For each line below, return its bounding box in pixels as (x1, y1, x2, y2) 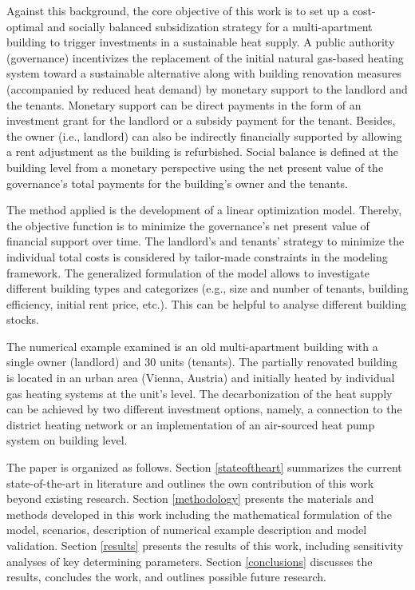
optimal (6, 18, 44, 34)
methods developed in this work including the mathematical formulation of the (6, 505, 392, 522)
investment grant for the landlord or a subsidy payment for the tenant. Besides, (6, 112, 396, 129)
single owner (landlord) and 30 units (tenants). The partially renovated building (6, 353, 398, 370)
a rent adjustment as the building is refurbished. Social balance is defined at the (6, 143, 398, 160)
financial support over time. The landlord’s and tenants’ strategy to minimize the (6, 233, 405, 249)
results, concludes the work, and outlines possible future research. (6, 568, 326, 585)
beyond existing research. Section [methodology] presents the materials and (6, 490, 374, 507)
